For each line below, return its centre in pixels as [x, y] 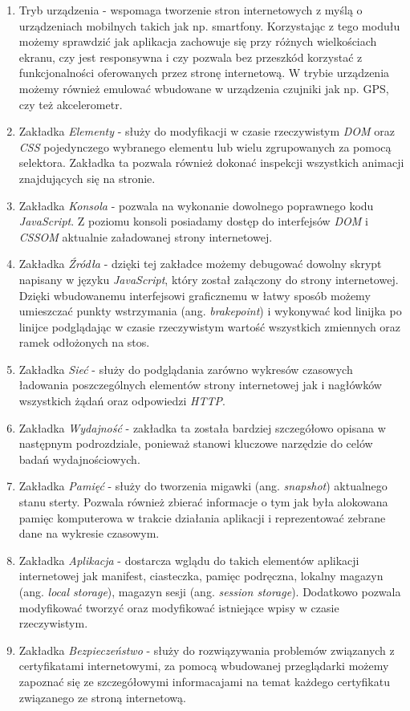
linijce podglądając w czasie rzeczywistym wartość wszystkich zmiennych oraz [210, 326]
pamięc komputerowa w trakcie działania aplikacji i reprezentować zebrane [202, 517]
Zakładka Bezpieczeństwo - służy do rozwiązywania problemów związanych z [207, 650]
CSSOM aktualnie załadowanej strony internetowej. [146, 236]
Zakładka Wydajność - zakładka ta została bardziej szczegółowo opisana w [202, 427]
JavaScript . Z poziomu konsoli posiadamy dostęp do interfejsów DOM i [193, 221]
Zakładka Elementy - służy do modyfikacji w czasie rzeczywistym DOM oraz [207, 131]
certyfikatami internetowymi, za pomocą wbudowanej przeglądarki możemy [204, 666]
